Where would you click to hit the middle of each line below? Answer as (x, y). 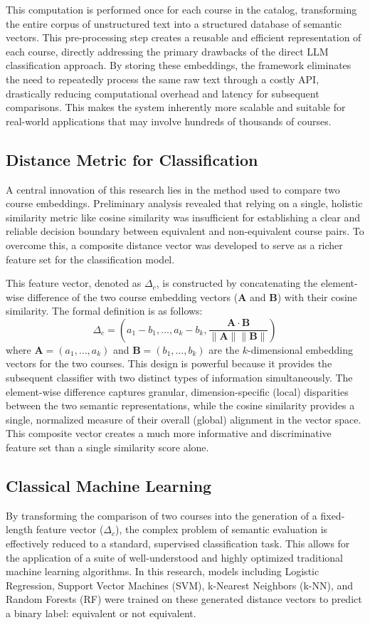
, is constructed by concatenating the (237, 283)
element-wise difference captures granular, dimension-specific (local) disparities (177, 391)
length (20, 529)
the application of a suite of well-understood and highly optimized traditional (174, 557)
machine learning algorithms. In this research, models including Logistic (163, 571)
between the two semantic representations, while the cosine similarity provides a (180, 405)
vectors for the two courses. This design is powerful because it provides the (169, 363)
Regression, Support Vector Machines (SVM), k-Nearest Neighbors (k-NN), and (180, 585)
